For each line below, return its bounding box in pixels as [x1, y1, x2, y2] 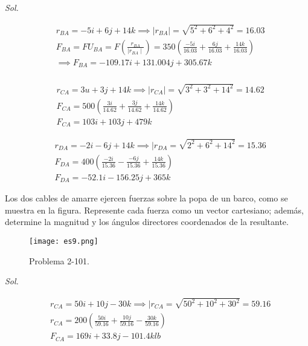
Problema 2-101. [29, 254, 89, 267]
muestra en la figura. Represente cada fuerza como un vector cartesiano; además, [5, 203, 304, 216]
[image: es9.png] [29, 237, 98, 246]
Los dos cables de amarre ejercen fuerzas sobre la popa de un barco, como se [5, 192, 288, 204]
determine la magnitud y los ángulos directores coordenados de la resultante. [5, 215, 289, 228]
